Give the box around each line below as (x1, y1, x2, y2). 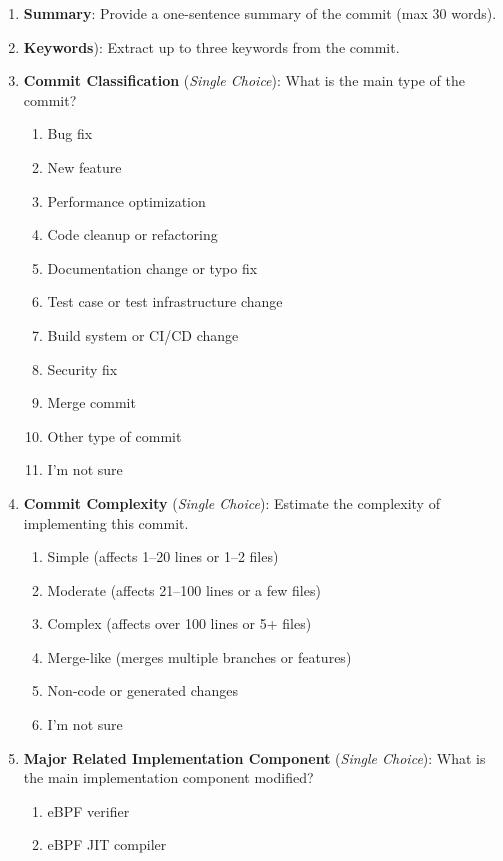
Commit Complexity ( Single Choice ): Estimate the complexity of (23, 492, 440, 513)
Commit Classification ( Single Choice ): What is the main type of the (23, 70, 465, 91)
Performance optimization (47, 190, 206, 211)
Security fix (47, 358, 118, 379)
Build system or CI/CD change (47, 324, 239, 345)
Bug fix (47, 123, 93, 144)
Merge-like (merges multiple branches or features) (47, 646, 352, 667)
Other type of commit (47, 425, 182, 446)
